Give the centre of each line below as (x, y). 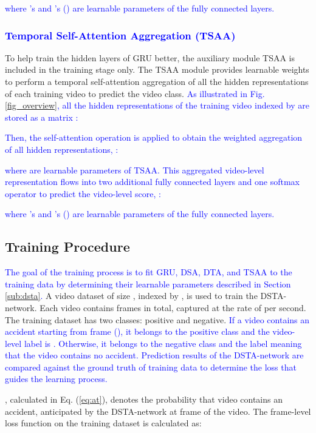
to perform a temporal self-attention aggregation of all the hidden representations (157, 81)
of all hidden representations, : (62, 149)
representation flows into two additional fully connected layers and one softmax (152, 182)
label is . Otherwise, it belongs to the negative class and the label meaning (163, 343)
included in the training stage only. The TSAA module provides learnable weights (157, 69)
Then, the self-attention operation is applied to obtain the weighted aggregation (154, 137)
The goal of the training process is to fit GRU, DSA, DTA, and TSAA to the (149, 272)
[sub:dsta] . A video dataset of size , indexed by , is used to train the (131, 296)
